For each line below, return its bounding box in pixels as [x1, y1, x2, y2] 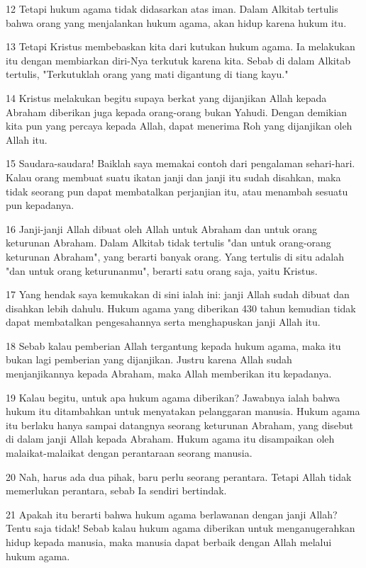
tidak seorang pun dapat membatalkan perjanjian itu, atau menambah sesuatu [6, 183, 348, 198]
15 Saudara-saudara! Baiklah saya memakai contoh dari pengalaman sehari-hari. [6, 156, 355, 171]
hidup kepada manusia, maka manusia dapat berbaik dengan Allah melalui [6, 535, 332, 549]
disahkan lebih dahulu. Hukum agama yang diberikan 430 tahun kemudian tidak [6, 300, 356, 315]
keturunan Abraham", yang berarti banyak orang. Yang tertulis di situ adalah [6, 249, 345, 263]
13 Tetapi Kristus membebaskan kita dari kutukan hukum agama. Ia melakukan [6, 39, 355, 54]
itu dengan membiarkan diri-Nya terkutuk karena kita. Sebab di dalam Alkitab [6, 52, 350, 67]
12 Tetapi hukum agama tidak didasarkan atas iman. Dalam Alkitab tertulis [6, 1, 338, 16]
